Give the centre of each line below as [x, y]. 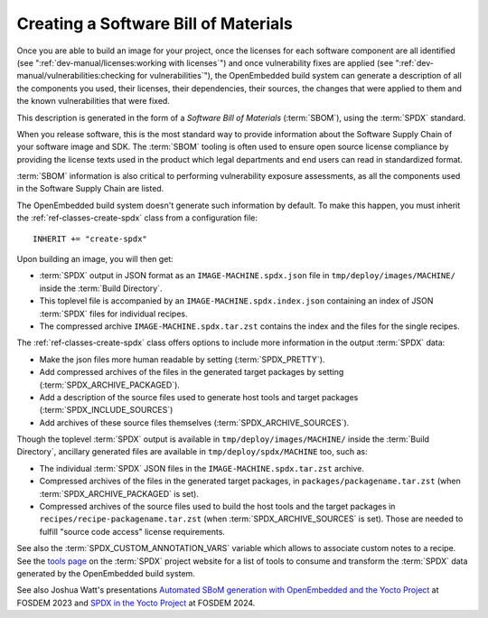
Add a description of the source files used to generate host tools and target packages [199, 397]
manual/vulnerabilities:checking [76, 76]
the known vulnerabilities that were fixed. [94, 101]
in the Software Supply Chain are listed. [90, 189]
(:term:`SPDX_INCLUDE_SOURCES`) [106, 410]
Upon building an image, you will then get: [95, 259]
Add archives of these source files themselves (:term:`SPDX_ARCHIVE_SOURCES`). [194, 422]
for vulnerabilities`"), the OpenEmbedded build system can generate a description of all [300, 76]
